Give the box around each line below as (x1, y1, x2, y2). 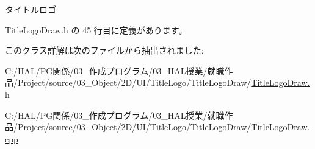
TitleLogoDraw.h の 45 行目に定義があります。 (5, 23, 187, 36)
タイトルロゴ (5, 3, 56, 15)
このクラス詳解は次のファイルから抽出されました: (5, 44, 204, 57)
